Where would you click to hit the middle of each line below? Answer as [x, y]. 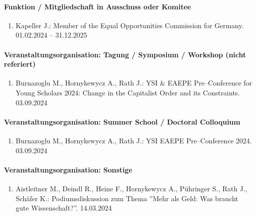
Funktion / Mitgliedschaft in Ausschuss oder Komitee [98, 6]
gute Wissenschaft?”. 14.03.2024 [64, 208]
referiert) [20, 64]
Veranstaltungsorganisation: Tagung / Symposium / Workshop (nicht [125, 54]
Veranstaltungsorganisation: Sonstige [68, 169]
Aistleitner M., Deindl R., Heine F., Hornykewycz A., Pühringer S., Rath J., [131, 188]
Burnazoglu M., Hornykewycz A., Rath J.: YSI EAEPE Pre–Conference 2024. [134, 140]
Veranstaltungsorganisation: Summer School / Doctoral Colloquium [122, 121]
